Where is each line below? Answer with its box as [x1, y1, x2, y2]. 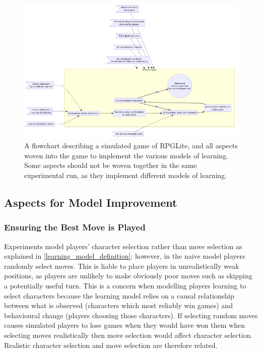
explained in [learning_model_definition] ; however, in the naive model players [4, 251, 245, 261]
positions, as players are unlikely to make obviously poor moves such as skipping [4, 270, 252, 281]
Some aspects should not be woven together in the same [24, 160, 197, 170]
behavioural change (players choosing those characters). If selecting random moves [4, 310, 258, 320]
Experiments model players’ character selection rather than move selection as [4, 241, 242, 251]
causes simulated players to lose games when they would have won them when [4, 320, 245, 330]
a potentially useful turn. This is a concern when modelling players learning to [4, 280, 246, 290]
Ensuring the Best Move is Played [4, 221, 146, 233]
